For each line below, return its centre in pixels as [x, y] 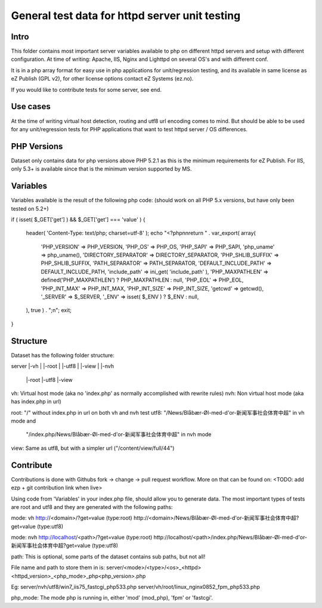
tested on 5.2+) [30, 208]
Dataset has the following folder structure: [63, 355]
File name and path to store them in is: [58, 567]
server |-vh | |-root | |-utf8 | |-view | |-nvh [63, 366]
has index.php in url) [36, 402]
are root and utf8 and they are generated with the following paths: [92, 507]
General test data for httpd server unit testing [126, 16]
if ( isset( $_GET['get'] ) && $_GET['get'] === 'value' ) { [78, 219]
